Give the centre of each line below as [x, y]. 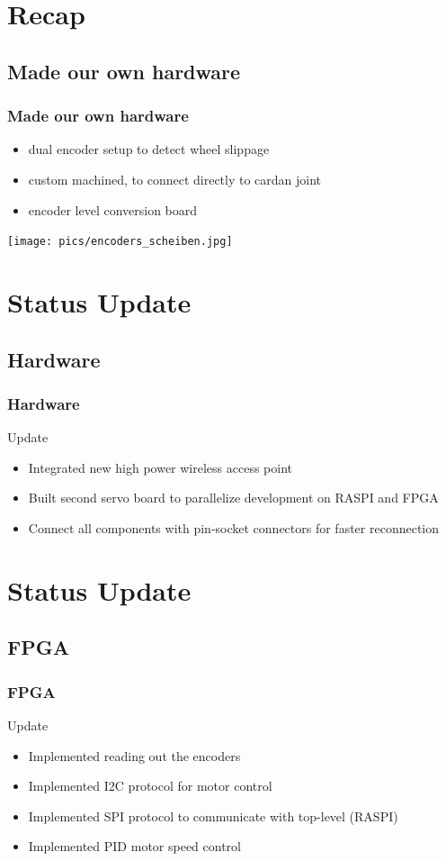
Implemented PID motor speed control [134, 846]
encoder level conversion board [113, 209]
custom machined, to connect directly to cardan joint [175, 179]
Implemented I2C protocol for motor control [150, 786]
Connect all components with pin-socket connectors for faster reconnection [234, 527]
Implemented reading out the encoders [134, 755]
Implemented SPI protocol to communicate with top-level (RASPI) [213, 816]
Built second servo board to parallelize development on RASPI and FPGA [233, 498]
